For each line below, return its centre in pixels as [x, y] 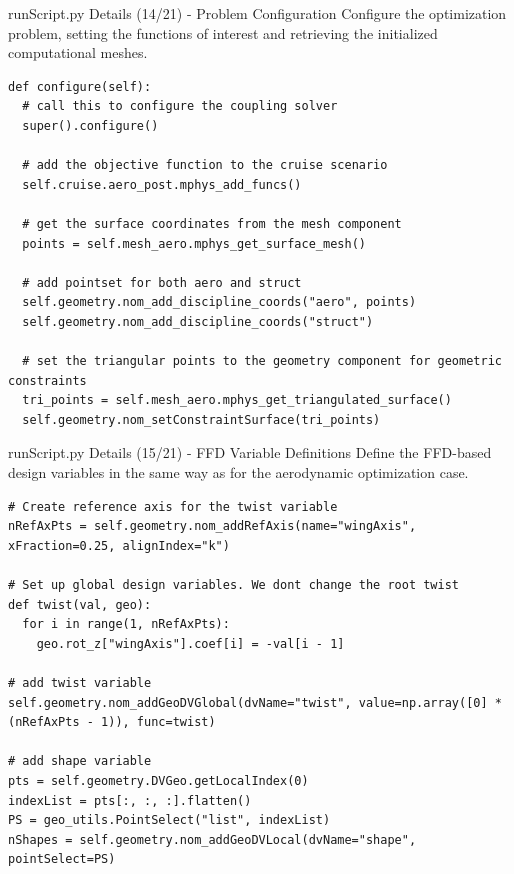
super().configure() [90, 125]
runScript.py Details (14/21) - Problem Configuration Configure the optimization [257, 13]
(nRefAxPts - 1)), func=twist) [112, 722]
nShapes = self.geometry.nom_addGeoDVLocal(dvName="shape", [212, 839]
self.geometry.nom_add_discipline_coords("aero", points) [219, 302]
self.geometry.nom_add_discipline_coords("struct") [198, 321]
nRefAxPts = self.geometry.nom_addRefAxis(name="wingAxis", [212, 526]
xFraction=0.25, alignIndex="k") [119, 545]
